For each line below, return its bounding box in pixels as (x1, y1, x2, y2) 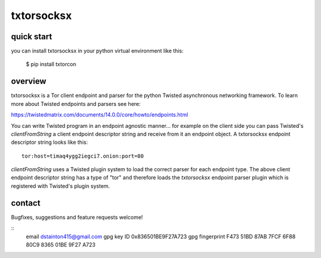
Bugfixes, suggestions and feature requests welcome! (11, 213, 143, 221)
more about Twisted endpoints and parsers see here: (11, 100, 141, 107)
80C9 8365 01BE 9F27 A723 (26, 241, 96, 248)
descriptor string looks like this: (11, 139, 89, 146)
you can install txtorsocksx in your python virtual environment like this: (11, 48, 184, 55)
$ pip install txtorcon (26, 61, 77, 68)
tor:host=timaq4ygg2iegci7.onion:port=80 (21, 152, 144, 159)
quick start (11, 32, 52, 42)
